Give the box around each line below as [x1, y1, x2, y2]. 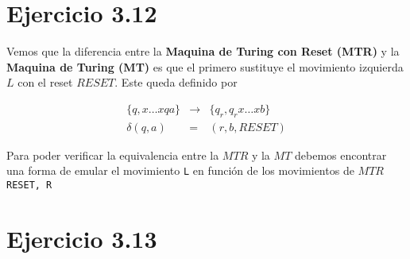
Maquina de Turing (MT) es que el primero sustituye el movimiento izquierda [6, 58, 404, 75]
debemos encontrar [294, 146, 387, 163]
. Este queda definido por [114, 74, 238, 91]
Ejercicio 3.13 [6, 222, 157, 254]
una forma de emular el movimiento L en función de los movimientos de [6, 162, 354, 179]
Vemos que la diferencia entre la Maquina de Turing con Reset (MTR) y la [6, 43, 400, 60]
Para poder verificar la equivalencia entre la [6, 146, 219, 163]
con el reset [17, 74, 73, 91]
